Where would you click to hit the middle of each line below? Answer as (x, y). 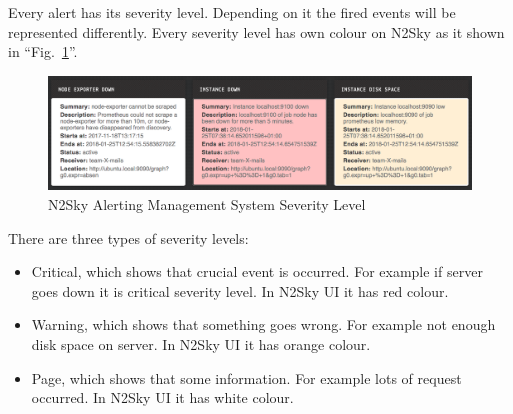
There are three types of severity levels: (128, 237)
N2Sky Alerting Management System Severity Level (207, 204)
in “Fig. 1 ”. (43, 51)
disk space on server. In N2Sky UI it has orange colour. (201, 344)
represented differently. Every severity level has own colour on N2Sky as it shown (256, 31)
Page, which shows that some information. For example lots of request (246, 377)
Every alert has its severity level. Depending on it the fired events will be (232, 12)
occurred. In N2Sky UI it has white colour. (162, 397)
